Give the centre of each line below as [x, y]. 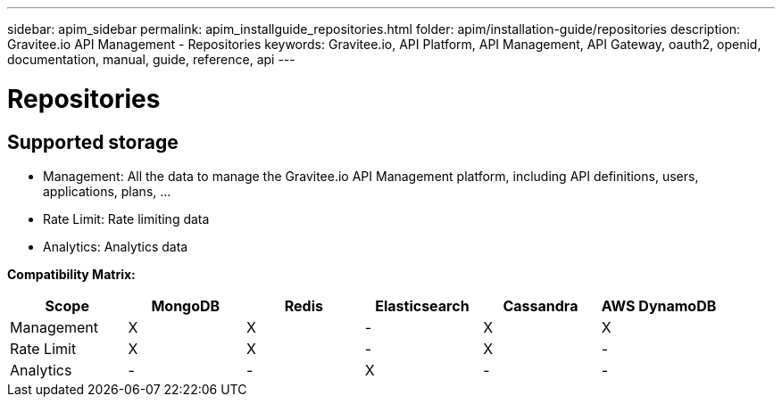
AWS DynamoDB [659, 305]
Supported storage [93, 142]
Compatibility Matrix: [71, 274]
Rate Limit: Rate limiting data [126, 218]
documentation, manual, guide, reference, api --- [151, 59]
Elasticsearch [422, 305]
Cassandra [541, 305]
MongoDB [186, 305]
